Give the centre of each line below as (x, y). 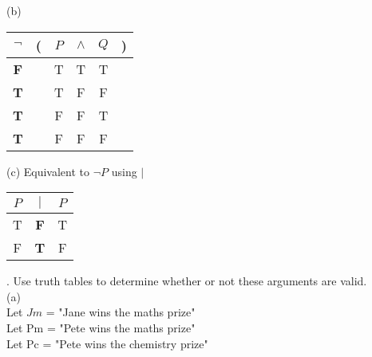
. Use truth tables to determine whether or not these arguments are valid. (187, 281)
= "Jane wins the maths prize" (121, 312)
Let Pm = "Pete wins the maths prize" (101, 327)
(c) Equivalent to (48, 171)
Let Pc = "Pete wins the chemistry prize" (107, 343)
